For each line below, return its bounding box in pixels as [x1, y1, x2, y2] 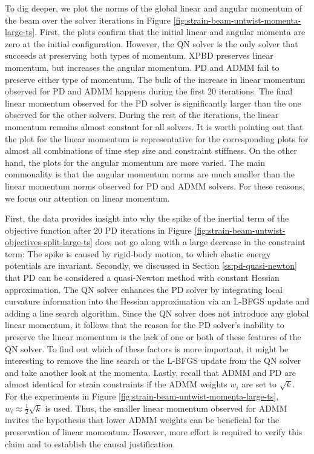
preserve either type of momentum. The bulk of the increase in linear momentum [5, 73, 306, 85]
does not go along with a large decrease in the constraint [95, 235, 306, 248]
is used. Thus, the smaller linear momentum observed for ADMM [45, 401, 287, 414]
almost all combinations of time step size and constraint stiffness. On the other [5, 144, 297, 157]
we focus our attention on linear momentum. [5, 191, 170, 204]
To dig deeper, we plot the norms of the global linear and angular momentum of [5, 2, 303, 14]
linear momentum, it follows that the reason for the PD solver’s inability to [5, 318, 284, 331]
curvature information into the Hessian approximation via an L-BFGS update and [5, 295, 310, 308]
